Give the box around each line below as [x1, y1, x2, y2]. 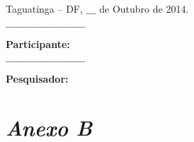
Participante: [6, 36, 70, 51]
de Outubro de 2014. [99, 1, 189, 16]
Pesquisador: [6, 71, 69, 86]
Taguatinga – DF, [6, 1, 83, 16]
